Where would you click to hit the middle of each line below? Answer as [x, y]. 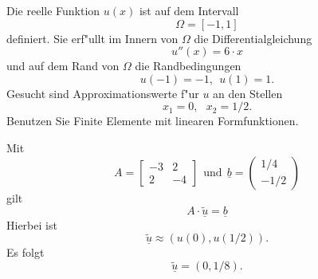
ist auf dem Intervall [189, 10]
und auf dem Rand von [63, 66]
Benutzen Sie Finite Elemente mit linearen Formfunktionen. [153, 121]
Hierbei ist [32, 224]
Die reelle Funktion [53, 10]
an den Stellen [248, 93]
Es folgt [26, 252]
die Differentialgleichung [253, 38]
